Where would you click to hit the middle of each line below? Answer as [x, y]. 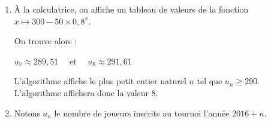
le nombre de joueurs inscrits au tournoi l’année [142, 113]
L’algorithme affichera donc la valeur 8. [86, 92]
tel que [210, 81]
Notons [27, 113]
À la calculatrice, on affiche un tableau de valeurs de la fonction [131, 9]
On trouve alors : [46, 41]
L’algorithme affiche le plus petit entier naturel [100, 81]
